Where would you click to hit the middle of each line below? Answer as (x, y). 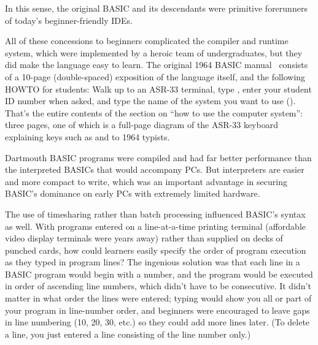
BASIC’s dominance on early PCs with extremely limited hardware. (133, 193)
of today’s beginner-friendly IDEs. (69, 20)
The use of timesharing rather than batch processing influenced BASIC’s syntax (155, 214)
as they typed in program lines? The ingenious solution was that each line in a (153, 262)
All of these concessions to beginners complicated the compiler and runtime (147, 41)
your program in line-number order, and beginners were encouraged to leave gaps (157, 310)
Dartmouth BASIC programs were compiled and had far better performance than (158, 157)
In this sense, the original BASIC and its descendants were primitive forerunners (156, 8)
